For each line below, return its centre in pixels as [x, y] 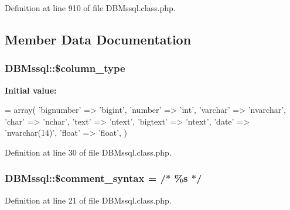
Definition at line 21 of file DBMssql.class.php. [88, 200]
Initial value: [31, 90]
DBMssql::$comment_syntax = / [85, 178]
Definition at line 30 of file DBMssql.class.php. [88, 152]
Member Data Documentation [98, 39]
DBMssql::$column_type [65, 68]
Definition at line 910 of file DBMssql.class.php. [90, 8]
